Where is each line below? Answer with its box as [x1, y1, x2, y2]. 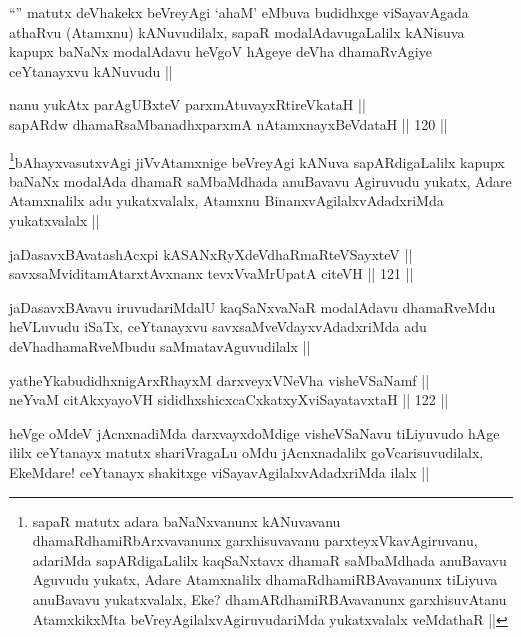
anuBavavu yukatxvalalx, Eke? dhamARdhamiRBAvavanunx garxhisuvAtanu [32, 588, 507, 609]
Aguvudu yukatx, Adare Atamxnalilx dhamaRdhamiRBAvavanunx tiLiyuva [32, 569, 498, 590]
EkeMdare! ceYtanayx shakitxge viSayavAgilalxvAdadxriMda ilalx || [9, 461, 430, 482]
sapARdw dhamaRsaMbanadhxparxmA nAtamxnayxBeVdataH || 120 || [9, 113, 448, 134]
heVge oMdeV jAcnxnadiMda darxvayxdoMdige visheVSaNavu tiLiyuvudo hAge [9, 422, 500, 443]
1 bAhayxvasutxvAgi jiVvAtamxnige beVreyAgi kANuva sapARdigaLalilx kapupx [9, 148, 505, 172]
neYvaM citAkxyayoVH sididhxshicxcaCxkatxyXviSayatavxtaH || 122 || [9, 389, 449, 410]
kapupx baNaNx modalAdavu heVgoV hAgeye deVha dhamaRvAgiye [9, 41, 432, 62]
